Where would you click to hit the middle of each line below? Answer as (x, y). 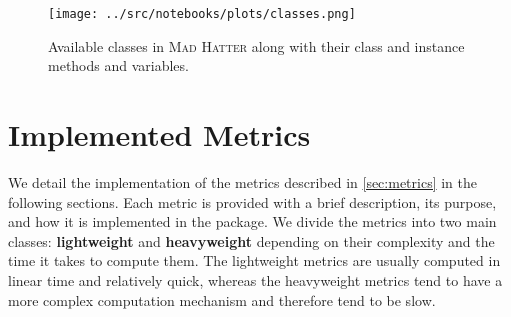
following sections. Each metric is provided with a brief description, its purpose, (252, 201)
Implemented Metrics (159, 134)
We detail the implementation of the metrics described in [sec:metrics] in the (243, 181)
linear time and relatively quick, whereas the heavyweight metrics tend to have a (255, 279)
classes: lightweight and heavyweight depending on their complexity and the (251, 240)
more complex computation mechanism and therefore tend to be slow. (222, 299)
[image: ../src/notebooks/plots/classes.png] (202, 14)
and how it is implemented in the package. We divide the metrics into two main (252, 221)
